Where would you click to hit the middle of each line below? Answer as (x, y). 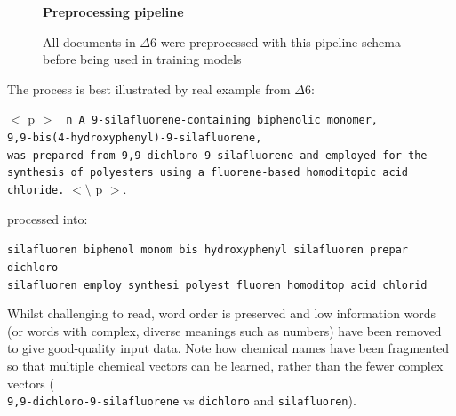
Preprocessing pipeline (113, 12)
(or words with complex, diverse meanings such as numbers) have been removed (224, 330)
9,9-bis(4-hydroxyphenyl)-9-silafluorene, (135, 138)
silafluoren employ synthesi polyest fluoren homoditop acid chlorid (217, 285)
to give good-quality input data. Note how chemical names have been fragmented (228, 348)
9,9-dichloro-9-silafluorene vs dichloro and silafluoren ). (182, 400)
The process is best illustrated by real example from (149, 88)
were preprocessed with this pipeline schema (280, 41)
